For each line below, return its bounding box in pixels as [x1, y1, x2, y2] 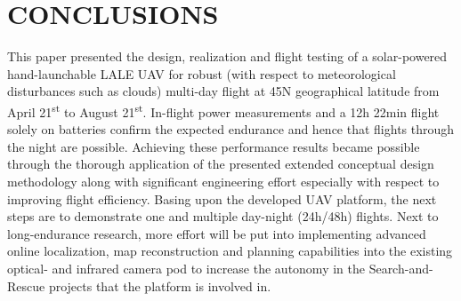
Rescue [7, 276, 45, 295]
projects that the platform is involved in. [48, 276, 271, 295]
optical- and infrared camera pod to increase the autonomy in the [7, 258, 365, 277]
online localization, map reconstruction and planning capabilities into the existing [7, 242, 453, 260]
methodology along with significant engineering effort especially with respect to [7, 171, 440, 190]
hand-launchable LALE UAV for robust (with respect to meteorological [7, 64, 396, 83]
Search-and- [368, 258, 433, 277]
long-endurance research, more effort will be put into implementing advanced [7, 224, 426, 242]
